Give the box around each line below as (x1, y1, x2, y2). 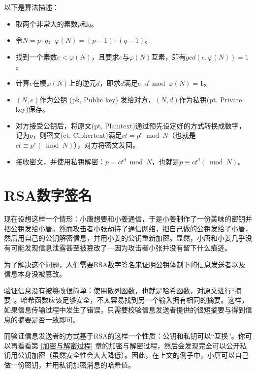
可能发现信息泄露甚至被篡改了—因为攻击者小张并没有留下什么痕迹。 (10, 243, 231, 253)
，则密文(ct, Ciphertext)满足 (32, 130, 122, 140)
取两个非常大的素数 (15, 18, 78, 29)
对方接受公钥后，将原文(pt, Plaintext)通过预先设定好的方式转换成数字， (15, 120, 246, 130)
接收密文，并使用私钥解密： (15, 156, 105, 166)
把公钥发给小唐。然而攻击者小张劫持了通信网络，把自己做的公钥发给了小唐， (4, 223, 252, 233)
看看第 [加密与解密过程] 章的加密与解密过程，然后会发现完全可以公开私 (17, 340, 247, 350)
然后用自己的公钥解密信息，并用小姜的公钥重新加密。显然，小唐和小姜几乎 (4, 233, 245, 243)
